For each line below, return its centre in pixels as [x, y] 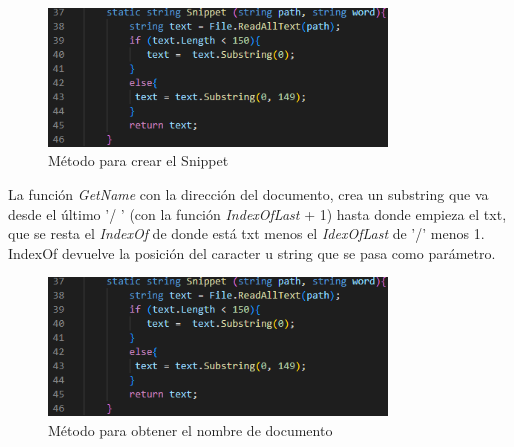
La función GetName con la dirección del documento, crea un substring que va [248, 194]
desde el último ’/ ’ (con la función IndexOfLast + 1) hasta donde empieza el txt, [257, 213]
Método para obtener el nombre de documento [190, 429]
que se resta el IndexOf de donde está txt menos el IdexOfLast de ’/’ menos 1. [246, 233]
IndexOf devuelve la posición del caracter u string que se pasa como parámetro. [252, 252]
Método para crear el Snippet [138, 160]
